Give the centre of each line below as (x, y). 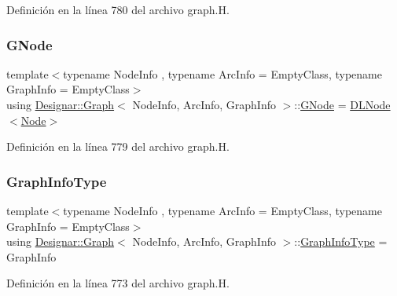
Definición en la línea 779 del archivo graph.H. (118, 146)
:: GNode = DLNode (342, 104)
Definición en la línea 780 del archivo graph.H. (118, 9)
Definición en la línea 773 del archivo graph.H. (118, 283)
